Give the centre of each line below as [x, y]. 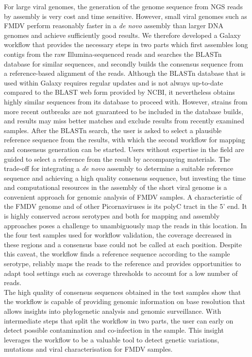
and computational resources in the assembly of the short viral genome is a [116, 187]
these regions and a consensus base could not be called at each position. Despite [123, 244]
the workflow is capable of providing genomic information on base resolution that [125, 301]
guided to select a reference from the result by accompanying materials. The [117, 159]
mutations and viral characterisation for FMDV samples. [88, 349]
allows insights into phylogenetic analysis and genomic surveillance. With [113, 311]
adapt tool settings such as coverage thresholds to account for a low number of [121, 273]
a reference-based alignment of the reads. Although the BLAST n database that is [125, 73]
